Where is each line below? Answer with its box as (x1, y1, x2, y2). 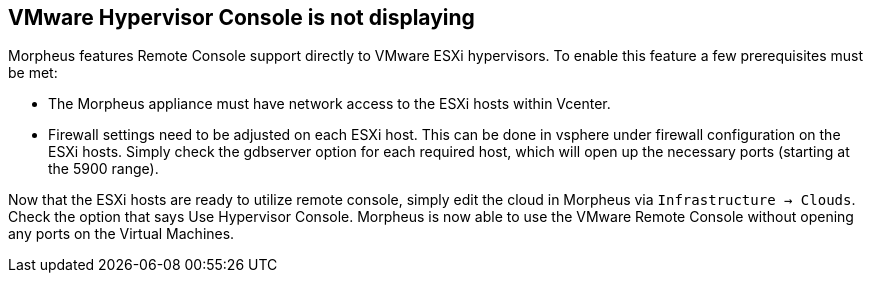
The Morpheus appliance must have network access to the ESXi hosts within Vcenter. (48, 95, 611, 113)
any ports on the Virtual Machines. (8, 225, 235, 243)
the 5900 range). (48, 160, 159, 178)
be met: (8, 64, 58, 82)
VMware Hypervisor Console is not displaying (8, 5, 475, 30)
